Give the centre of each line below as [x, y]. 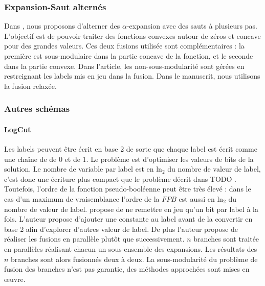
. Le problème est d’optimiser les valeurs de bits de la [170, 159]
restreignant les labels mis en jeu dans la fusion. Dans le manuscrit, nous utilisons [132, 76]
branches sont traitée [226, 239]
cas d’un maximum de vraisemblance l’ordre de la [82, 198]
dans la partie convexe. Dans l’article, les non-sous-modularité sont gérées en [124, 66]
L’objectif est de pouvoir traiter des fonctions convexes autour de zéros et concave [132, 35]
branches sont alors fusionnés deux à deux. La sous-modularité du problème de [134, 259]
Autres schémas [37, 109]
